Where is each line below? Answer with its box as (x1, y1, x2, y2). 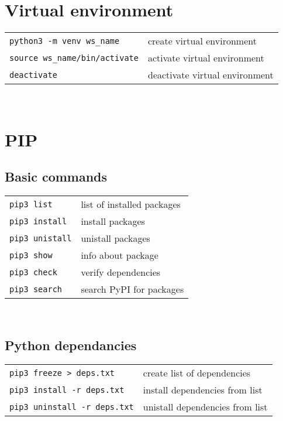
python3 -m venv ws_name (9, 36, 120, 46)
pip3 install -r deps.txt (9, 385, 125, 395)
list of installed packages (81, 197, 181, 211)
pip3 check (9, 267, 57, 277)
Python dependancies (5, 336, 137, 354)
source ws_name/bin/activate (9, 53, 139, 63)
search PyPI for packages (81, 282, 184, 296)
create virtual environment (147, 34, 257, 48)
